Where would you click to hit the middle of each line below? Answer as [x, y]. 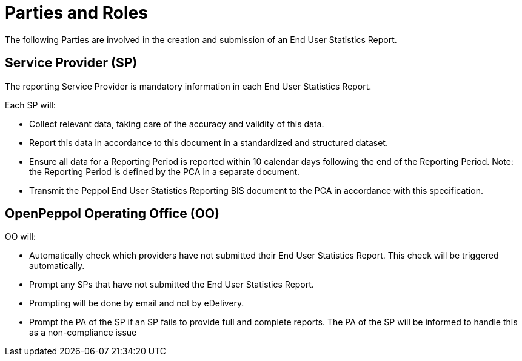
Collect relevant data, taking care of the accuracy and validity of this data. [177, 124]
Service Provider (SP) [71, 63]
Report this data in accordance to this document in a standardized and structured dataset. [209, 142]
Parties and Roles [76, 13]
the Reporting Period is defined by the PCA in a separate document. [165, 171]
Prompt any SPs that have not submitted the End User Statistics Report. [172, 285]
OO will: [21, 237]
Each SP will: [31, 105]
